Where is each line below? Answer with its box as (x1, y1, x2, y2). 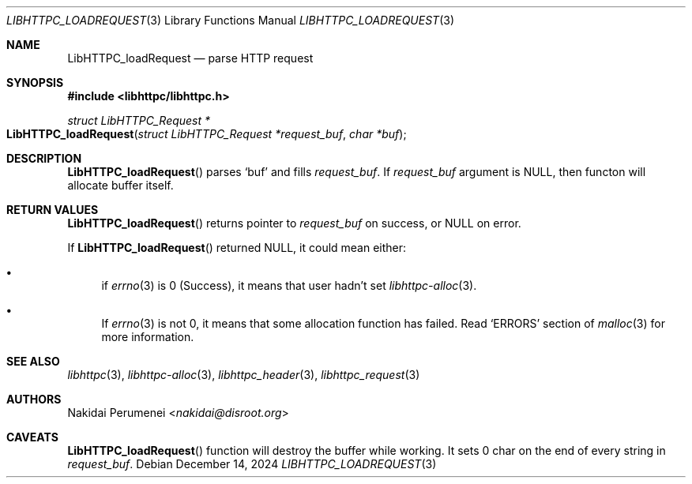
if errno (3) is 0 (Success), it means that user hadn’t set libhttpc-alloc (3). (101, 279, 477, 292)
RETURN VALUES (6, 203, 99, 216)
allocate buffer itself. (67, 178, 174, 192)
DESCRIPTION (6, 152, 82, 165)
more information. (101, 330, 194, 343)
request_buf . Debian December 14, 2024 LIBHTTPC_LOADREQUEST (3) (67, 457, 437, 471)
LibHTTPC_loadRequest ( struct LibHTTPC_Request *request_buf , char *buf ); (6, 127, 407, 141)
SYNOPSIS (6, 76, 64, 89)
